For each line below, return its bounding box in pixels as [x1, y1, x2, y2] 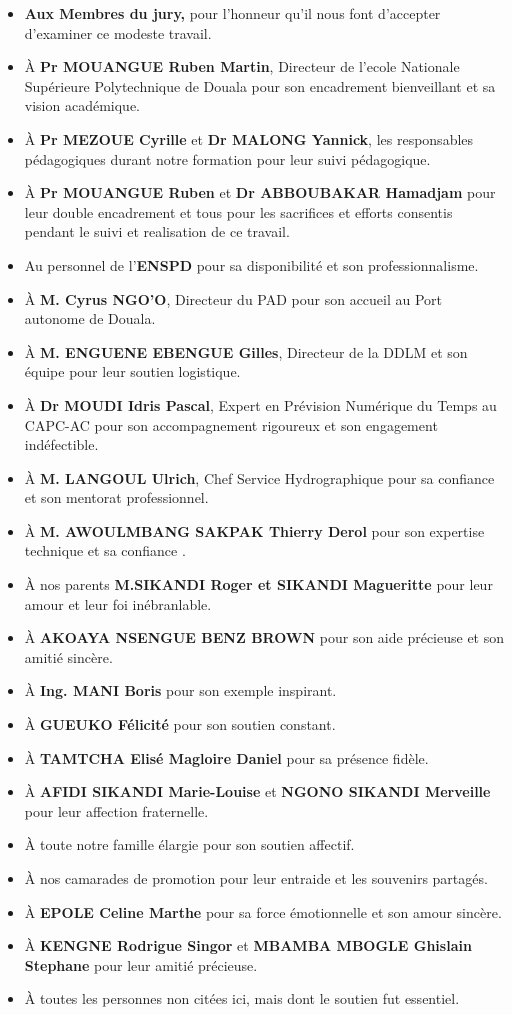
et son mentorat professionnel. [24, 487, 209, 508]
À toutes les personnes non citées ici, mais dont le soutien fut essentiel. [24, 988, 460, 1009]
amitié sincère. [24, 646, 113, 667]
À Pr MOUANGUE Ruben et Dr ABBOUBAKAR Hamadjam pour [24, 182, 496, 203]
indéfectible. [24, 434, 99, 455]
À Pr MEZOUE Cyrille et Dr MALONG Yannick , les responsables [24, 128, 474, 149]
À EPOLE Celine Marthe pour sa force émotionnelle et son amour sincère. [24, 901, 502, 922]
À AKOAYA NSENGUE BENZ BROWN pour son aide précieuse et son [24, 627, 505, 648]
